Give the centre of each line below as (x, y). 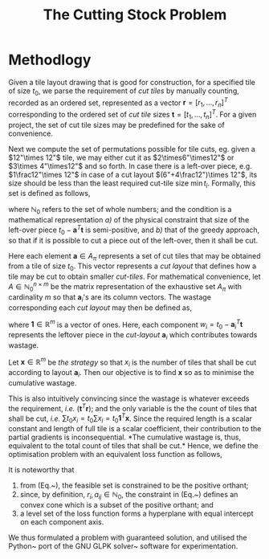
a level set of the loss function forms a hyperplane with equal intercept (137, 513)
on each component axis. (62, 522)
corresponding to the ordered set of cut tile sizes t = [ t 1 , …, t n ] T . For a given (132, 115)
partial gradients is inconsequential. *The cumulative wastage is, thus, (125, 437)
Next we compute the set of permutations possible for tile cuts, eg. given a (132, 149)
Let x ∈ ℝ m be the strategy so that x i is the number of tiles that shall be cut (132, 362)
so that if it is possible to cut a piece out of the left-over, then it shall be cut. (133, 240)
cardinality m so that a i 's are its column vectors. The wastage (110, 298)
